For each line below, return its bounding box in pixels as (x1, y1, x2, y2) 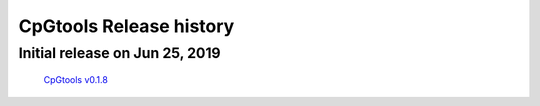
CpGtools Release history (18, 15, 235, 37)
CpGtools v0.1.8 (43, 74, 109, 86)
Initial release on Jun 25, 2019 (18, 44, 221, 62)
